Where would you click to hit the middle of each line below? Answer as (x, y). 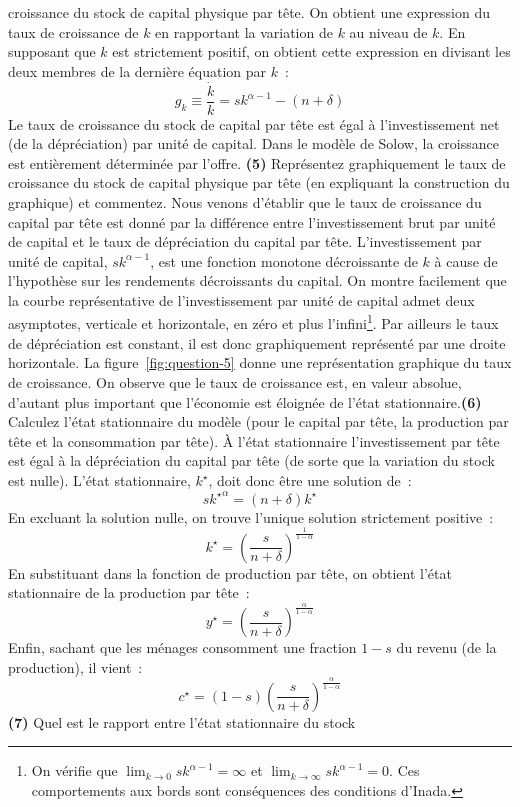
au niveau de (388, 31)
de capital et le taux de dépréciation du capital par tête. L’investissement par (245, 241)
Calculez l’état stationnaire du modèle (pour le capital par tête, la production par (258, 421)
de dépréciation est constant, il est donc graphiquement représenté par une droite (257, 342)
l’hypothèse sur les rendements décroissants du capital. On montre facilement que (257, 280)
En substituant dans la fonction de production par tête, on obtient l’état (230, 572)
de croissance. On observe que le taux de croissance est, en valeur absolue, (235, 382)
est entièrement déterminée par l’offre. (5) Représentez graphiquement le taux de (257, 162)
